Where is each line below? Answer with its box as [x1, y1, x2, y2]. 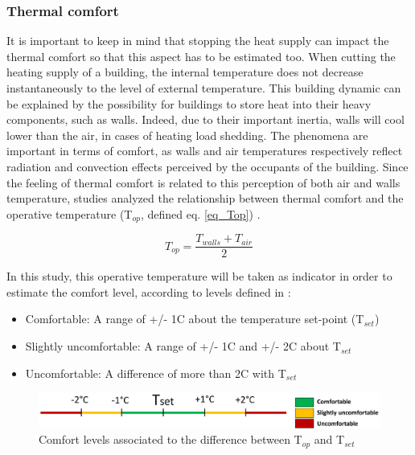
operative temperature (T [6, 205, 133, 222]
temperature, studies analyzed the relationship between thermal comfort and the [6, 190, 404, 207]
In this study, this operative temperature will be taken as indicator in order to [6, 268, 392, 285]
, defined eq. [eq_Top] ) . [140, 205, 261, 222]
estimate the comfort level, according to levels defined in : [6, 283, 291, 300]
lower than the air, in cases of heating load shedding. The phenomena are [6, 126, 368, 143]
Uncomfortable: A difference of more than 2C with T [25, 364, 286, 381]
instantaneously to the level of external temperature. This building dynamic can [6, 80, 401, 96]
